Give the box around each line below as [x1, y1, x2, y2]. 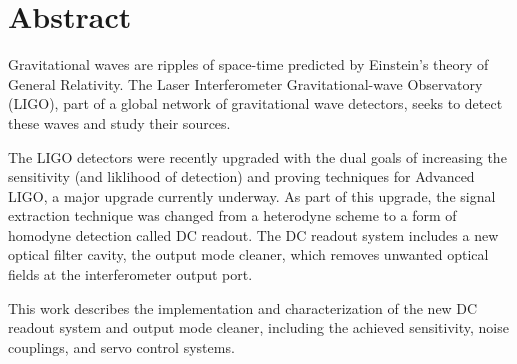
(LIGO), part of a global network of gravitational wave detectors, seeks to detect [8, 93, 503, 114]
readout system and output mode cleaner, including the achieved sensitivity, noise [8, 317, 509, 338]
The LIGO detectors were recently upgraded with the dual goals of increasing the [8, 146, 507, 167]
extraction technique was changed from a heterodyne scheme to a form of [8, 205, 457, 226]
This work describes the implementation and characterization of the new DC [8, 297, 478, 318]
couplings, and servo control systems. [8, 336, 235, 357]
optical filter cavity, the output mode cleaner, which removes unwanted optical [8, 244, 489, 265]
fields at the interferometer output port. [8, 264, 253, 285]
